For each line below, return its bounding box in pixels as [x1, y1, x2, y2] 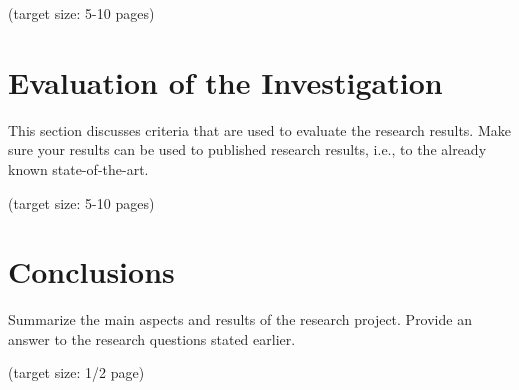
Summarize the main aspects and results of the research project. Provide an [8, 309, 472, 330]
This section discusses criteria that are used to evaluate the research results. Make [8, 119, 511, 140]
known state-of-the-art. [8, 158, 149, 179]
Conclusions [8, 251, 175, 292]
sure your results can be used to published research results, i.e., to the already [8, 139, 487, 160]
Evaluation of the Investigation [8, 61, 443, 102]
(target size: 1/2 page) [8, 362, 145, 383]
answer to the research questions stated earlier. [8, 328, 296, 349]
